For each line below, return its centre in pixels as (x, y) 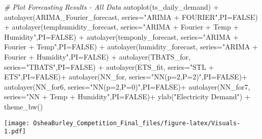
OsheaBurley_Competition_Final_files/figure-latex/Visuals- (137, 123)
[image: (17, 123)
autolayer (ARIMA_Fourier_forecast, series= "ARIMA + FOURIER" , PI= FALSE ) (131, 17)
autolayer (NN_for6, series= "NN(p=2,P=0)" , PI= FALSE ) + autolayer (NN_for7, (127, 86)
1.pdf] (15, 132)
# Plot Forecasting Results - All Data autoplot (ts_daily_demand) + (111, 7)
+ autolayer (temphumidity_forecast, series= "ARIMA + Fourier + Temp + (122, 27)
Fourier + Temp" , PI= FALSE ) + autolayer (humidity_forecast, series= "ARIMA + (131, 47)
